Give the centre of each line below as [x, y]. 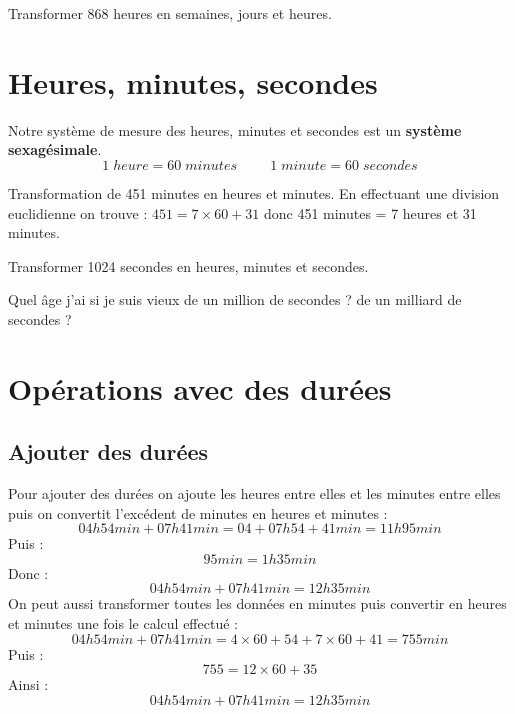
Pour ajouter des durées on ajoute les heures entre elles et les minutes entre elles [254, 493]
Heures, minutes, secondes [193, 81]
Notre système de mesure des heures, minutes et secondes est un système [235, 129]
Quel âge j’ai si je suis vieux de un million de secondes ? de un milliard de [235, 299]
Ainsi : [28, 684]
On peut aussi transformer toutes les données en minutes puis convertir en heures [257, 603]
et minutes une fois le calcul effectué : [123, 623]
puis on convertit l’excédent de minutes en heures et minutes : [198, 512]
